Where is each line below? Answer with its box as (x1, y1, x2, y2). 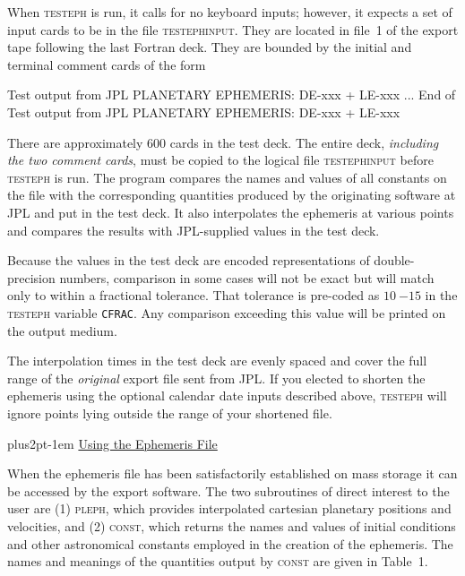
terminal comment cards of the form (7, 55, 206, 73)
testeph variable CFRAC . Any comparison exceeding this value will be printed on (7, 303, 446, 322)
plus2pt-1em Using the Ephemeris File (7, 434, 218, 452)
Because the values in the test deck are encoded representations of (7, 251, 370, 270)
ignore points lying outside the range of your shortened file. (7, 403, 332, 422)
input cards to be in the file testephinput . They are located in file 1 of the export (7, 20, 459, 39)
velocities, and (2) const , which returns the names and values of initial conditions (7, 516, 456, 535)
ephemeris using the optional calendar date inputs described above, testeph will (7, 386, 447, 405)
